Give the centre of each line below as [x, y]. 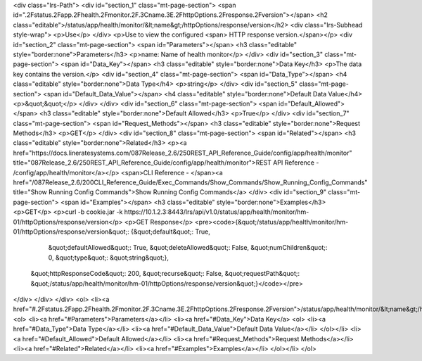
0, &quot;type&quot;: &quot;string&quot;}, [108, 258]
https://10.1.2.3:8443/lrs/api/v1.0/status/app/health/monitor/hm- [217, 212]
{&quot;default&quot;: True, [170, 232]
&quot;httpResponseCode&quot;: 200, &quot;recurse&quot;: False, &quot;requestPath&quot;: [165, 274]
